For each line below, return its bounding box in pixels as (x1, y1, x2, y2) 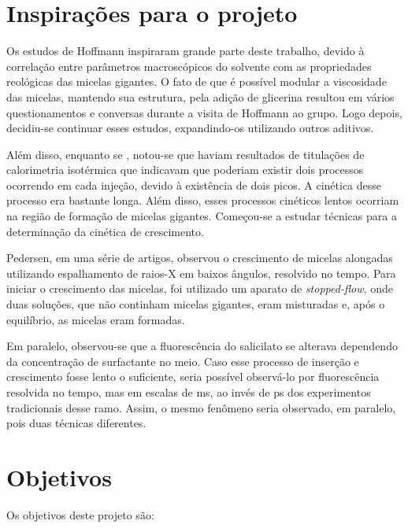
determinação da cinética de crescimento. (6, 223, 204, 239)
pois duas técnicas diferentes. (6, 415, 147, 431)
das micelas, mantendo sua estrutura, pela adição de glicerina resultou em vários (6, 88, 395, 105)
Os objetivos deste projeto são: (6, 506, 154, 522)
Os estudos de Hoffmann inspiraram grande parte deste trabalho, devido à (6, 42, 365, 59)
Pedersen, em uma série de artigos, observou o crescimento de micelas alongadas (6, 249, 393, 266)
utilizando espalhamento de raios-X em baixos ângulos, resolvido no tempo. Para (6, 264, 396, 281)
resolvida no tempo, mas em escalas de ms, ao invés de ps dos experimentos (6, 384, 371, 400)
